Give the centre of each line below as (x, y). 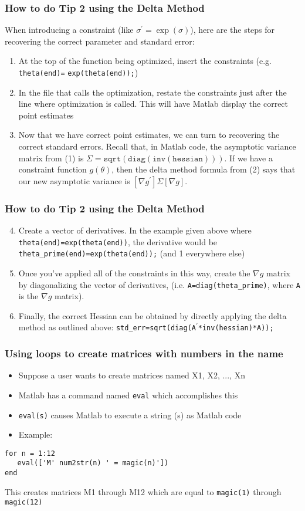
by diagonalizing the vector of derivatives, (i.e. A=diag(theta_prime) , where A (159, 284)
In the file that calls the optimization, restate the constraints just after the (152, 92)
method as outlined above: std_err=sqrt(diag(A (107, 327)
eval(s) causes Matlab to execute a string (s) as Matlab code (130, 414)
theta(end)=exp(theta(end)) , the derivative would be (118, 241)
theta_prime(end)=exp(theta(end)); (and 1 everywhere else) (132, 253)
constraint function (52, 169)
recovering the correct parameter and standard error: (100, 41)
